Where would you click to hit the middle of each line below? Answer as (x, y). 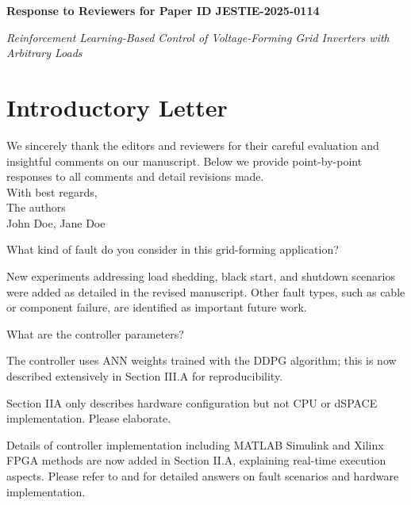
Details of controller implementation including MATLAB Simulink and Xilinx (195, 444)
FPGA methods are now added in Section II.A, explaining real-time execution (196, 460)
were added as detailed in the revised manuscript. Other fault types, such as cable (206, 291)
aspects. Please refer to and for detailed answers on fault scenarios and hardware (203, 476)
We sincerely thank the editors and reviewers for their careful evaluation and (193, 145)
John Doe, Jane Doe (56, 222)
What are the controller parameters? (95, 333)
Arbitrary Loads (44, 53)
